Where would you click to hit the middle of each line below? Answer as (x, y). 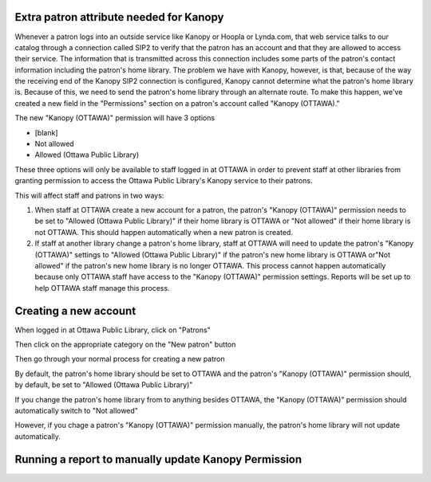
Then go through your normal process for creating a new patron (120, 359)
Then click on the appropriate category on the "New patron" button (125, 345)
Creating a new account (75, 311)
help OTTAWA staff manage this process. (103, 288)
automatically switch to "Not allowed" (77, 410)
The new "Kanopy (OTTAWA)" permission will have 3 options (115, 118)
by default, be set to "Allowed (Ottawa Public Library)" (104, 385)
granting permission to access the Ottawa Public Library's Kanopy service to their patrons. (164, 181)
